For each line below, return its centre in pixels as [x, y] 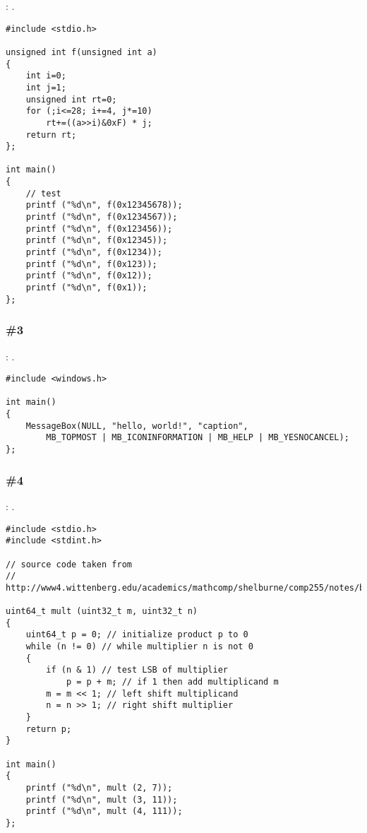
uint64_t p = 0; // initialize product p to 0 [137, 635]
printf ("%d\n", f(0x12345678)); [104, 205]
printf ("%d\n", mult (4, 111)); [104, 811]
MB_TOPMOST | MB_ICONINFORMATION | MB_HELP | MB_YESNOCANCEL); [198, 438]
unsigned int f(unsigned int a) [82, 52]
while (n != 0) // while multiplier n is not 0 [139, 647]
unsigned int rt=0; [71, 99]
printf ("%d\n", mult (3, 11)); [102, 799]
